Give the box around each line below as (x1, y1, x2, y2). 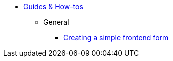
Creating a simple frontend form (63, 33, 169, 42)
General (43, 18, 69, 26)
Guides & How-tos (23, 2, 83, 11)
